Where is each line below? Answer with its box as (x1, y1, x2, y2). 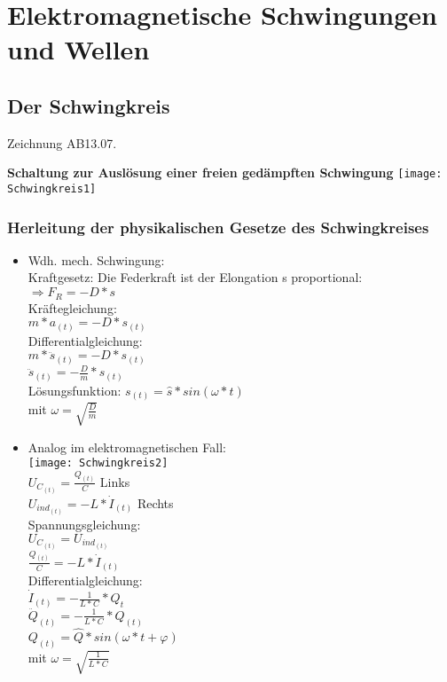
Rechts (137, 493, 174, 512)
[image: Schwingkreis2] (27, 457, 169, 470)
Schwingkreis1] (7, 183, 97, 196)
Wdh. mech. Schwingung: (27, 250, 165, 269)
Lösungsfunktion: (27, 380, 122, 399)
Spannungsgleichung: (27, 515, 141, 533)
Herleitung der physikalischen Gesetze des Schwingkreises (7, 216, 429, 238)
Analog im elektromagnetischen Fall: (27, 437, 226, 456)
